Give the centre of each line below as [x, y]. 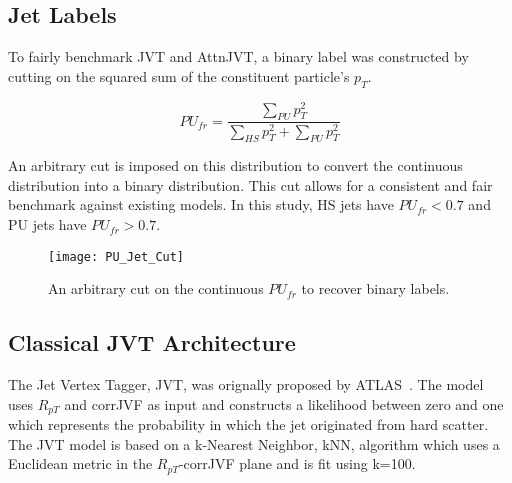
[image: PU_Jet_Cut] [116, 256]
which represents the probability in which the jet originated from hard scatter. [248, 424]
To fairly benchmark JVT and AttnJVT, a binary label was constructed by [238, 56]
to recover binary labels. [375, 288]
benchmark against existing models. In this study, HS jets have [201, 204]
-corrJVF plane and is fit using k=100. [297, 463]
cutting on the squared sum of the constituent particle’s [179, 75]
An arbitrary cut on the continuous [156, 288]
